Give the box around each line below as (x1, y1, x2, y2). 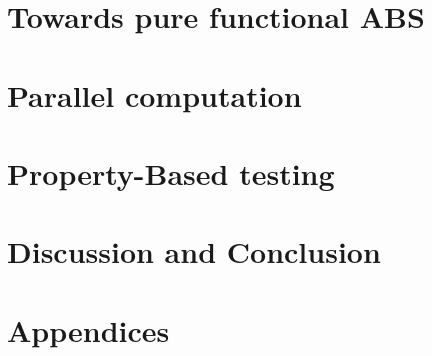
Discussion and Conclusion (7, 231, 381, 272)
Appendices (7, 309, 170, 350)
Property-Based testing (7, 152, 335, 193)
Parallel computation (7, 74, 302, 115)
